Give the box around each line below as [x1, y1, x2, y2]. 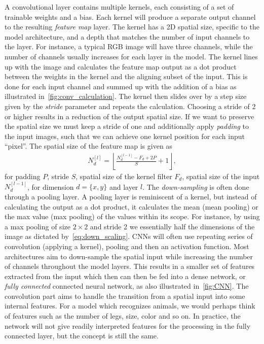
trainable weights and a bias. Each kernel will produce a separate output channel [5, 11, 256, 22]
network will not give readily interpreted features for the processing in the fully [5, 320, 251, 331]
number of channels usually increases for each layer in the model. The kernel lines [5, 51, 258, 61]
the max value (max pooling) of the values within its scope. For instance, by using [5, 211, 260, 222]
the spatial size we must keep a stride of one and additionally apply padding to [5, 121, 249, 131]
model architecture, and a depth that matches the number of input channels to [5, 31, 250, 42]
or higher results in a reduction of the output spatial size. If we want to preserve [5, 111, 254, 121]
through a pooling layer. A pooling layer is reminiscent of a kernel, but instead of [5, 191, 257, 201]
